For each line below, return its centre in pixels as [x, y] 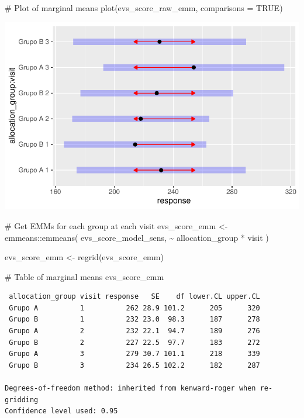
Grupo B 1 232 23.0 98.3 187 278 [134, 319]
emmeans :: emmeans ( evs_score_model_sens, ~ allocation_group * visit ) [137, 237]
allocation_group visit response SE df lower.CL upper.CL [134, 297]
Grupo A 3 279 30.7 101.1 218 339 [134, 354]
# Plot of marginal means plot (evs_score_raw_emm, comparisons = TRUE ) [144, 8]
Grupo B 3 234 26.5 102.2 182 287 [134, 365]
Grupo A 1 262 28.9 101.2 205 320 [134, 308]
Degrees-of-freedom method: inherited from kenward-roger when [130, 388]
